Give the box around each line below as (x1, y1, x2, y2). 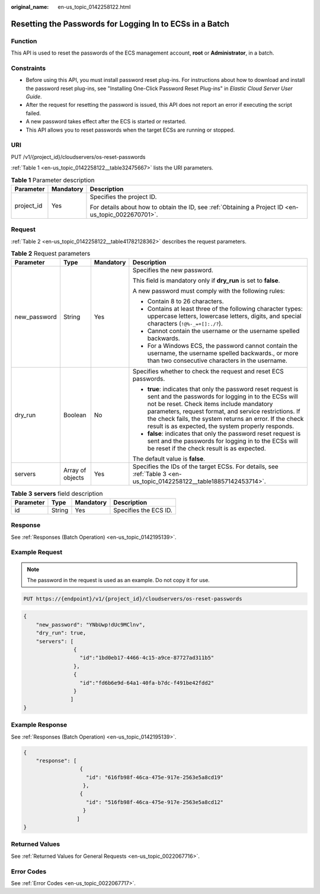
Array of (63, 466, 87, 474)
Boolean (63, 411, 87, 419)
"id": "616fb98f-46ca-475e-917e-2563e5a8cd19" (86, 774, 224, 781)
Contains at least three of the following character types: (147, 305, 303, 313)
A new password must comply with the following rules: (132, 287, 285, 295)
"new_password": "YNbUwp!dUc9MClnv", (36, 621, 146, 628)
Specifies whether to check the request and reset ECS (132, 368, 284, 376)
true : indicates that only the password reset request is (147, 385, 299, 394)
